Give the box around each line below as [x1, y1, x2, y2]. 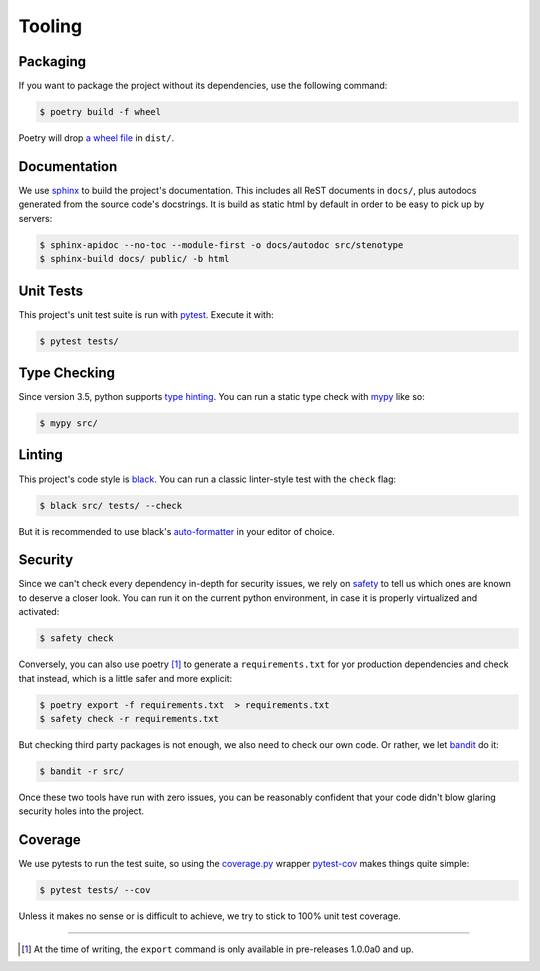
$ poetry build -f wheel [39, 106, 162, 118]
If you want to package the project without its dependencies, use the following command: [18, 80, 388, 92]
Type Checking [18, 364, 115, 381]
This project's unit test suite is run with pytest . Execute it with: [18, 308, 274, 320]
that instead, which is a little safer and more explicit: [18, 672, 233, 684]
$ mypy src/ [39, 418, 99, 429]
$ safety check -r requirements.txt [39, 713, 220, 724]
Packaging [18, 53, 87, 70]
